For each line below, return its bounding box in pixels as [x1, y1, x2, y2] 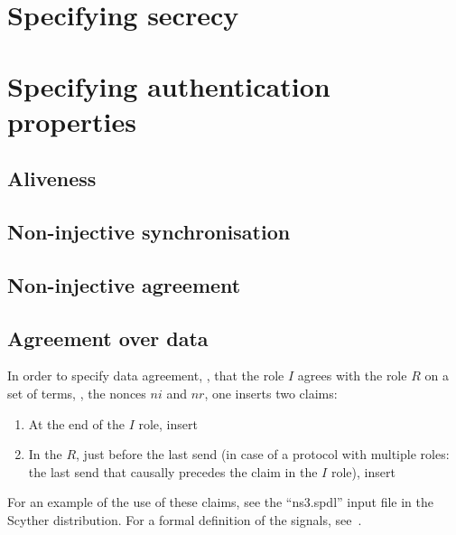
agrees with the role [297, 366, 407, 385]
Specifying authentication [7, 67, 330, 104]
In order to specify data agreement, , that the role [7, 366, 284, 385]
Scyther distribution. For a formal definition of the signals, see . [7, 511, 362, 530]
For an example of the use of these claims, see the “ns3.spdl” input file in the [7, 493, 433, 512]
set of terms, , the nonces [7, 384, 146, 403]
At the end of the [28, 414, 125, 433]
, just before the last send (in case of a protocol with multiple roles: [76, 445, 450, 464]
